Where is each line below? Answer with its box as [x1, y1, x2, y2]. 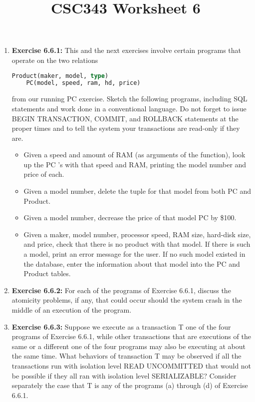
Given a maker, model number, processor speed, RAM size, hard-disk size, [23, 229, 251, 239]
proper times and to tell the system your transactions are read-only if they [11, 123, 240, 133]
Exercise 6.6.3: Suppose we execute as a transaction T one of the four [11, 321, 231, 332]
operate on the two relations [11, 54, 98, 65]
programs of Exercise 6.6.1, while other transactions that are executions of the [11, 331, 251, 342]
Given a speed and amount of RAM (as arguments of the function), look [23, 149, 246, 160]
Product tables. [23, 268, 71, 279]
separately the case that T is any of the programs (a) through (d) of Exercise [11, 380, 248, 391]
